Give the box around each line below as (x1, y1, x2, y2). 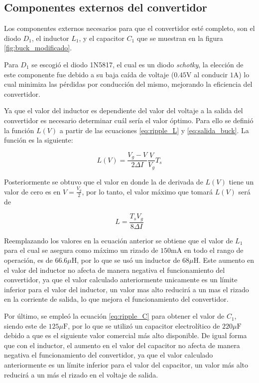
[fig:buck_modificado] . (4, 42, 72, 53)
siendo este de (4, 320, 46, 331)
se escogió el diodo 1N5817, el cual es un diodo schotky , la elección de (31, 59, 244, 69)
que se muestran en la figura (136, 32, 223, 43)
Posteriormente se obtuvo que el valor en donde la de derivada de (4, 176, 203, 187)
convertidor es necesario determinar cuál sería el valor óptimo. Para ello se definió (4, 115, 254, 125)
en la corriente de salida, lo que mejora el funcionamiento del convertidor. (4, 294, 229, 304)
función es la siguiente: (4, 135, 73, 145)
